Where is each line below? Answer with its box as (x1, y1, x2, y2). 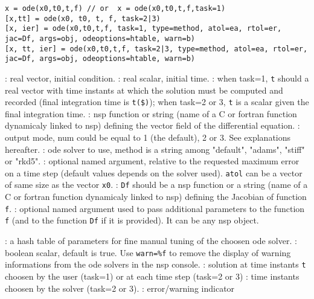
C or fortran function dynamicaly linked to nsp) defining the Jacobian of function (5, 190, 307, 203)
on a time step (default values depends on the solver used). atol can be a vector (5, 166, 303, 179)
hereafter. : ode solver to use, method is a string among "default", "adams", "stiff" (5, 143, 305, 155)
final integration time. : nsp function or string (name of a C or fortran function (5, 107, 297, 120)
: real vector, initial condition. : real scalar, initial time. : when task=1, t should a (5, 71, 309, 84)
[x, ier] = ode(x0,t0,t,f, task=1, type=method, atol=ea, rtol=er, (5, 24, 282, 33)
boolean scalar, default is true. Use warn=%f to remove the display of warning (5, 246, 291, 259)
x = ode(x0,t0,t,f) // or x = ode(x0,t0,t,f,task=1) (5, 4, 226, 13)
